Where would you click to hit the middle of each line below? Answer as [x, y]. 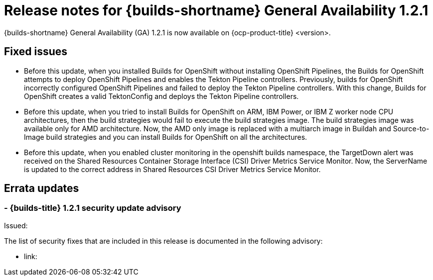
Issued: [16, 225]
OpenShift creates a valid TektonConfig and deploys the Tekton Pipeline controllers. [161, 96]
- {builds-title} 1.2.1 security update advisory [93, 208]
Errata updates [42, 188]
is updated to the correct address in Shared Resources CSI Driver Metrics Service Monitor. [172, 169]
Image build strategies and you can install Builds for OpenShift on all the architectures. [166, 137]
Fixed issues [36, 52]
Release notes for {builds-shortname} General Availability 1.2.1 [216, 10]
